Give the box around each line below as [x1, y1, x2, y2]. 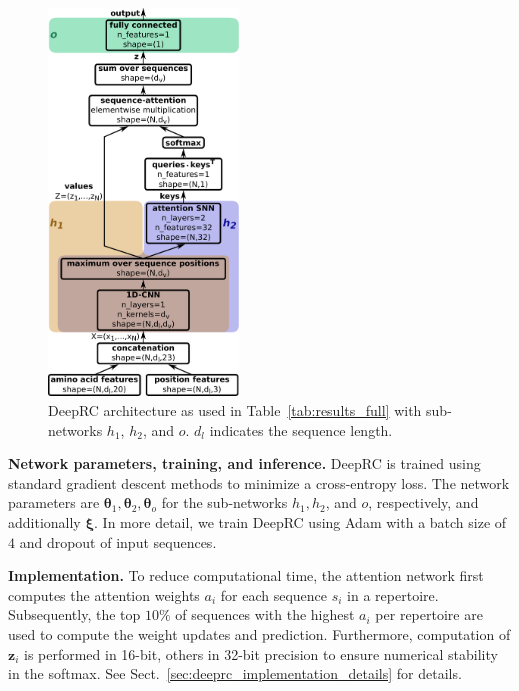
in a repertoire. [347, 584, 439, 605]
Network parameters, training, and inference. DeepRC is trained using [8, 453, 481, 474]
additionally [8, 511, 81, 532]
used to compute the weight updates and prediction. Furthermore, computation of [8, 623, 511, 644]
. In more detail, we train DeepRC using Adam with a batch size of [94, 511, 507, 532]
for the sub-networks [161, 492, 288, 513]
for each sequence [220, 584, 328, 605]
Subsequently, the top [8, 604, 141, 625]
